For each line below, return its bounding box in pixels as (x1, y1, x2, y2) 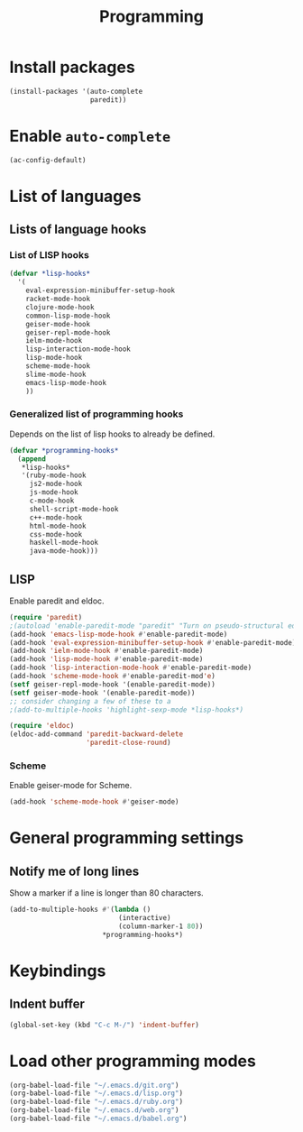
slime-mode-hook (25, 370, 87, 379)
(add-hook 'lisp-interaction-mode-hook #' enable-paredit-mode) (9, 663, 252, 673)
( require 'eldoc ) (9, 722, 75, 731)
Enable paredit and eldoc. (9, 595, 106, 606)
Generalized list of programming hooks (9, 408, 184, 420)
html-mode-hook (29, 521, 87, 530)
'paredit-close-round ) (86, 738, 171, 748)
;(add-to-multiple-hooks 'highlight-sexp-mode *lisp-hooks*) (9, 705, 244, 714)
